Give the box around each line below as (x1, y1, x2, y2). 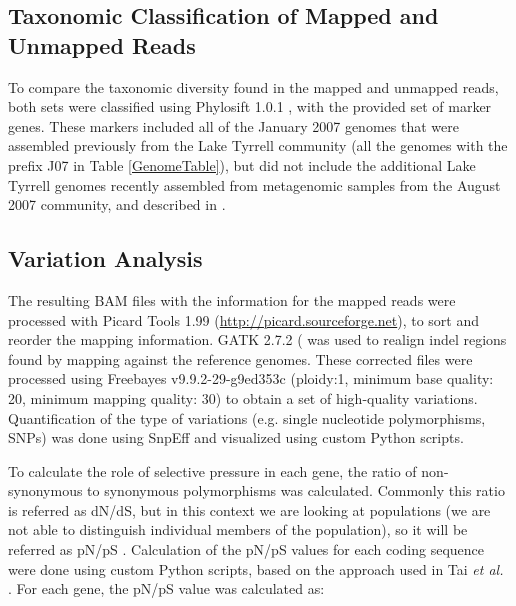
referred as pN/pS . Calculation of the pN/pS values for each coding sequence (8, 539, 485, 560)
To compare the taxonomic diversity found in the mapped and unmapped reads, (8, 76, 499, 97)
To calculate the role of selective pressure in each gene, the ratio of (8, 460, 417, 481)
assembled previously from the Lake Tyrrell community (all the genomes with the (8, 135, 508, 156)
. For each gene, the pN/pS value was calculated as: (8, 578, 325, 599)
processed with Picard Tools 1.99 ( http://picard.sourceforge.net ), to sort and (8, 309, 480, 330)
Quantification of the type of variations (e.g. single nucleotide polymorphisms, (8, 407, 486, 428)
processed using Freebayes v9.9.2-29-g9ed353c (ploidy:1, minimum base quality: (8, 368, 494, 389)
